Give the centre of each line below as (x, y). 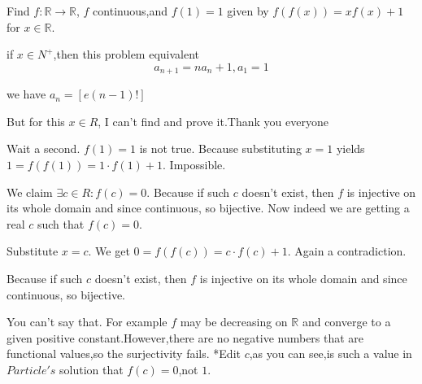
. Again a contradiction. (347, 251)
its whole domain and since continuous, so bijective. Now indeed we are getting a (208, 208)
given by (248, 11)
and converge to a (346, 322)
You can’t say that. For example (87, 322)
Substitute (33, 251)
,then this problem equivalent (126, 54)
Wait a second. (44, 148)
